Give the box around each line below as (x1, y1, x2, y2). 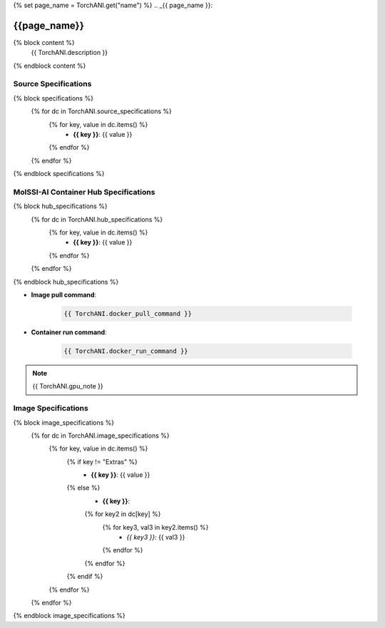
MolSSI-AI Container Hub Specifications (13, 187, 155, 197)
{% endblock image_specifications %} (13, 612, 126, 620)
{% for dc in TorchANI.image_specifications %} (31, 431, 170, 440)
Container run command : (31, 328, 107, 336)
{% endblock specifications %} (13, 170, 105, 178)
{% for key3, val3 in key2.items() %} (102, 523, 209, 531)
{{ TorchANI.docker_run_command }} (63, 347, 188, 355)
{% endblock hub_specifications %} (13, 277, 119, 286)
